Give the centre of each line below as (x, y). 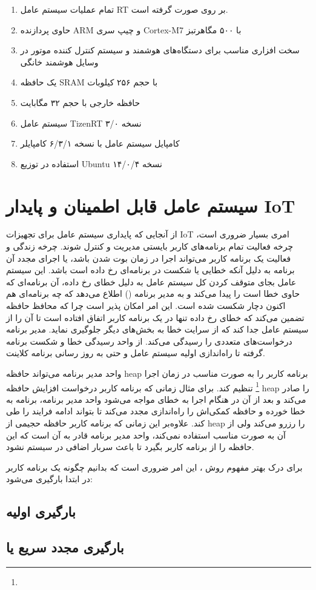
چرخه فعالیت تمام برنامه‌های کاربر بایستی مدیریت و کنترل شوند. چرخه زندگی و (150, 246)
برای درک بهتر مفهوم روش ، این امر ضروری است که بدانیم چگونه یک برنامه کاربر (154, 467)
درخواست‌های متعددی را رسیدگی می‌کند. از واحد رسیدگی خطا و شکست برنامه (149, 341)
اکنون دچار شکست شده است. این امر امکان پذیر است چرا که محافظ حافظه (146, 306)
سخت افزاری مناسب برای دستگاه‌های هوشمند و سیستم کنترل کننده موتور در (160, 50)
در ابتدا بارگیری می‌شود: (49, 479)
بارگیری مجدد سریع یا (65, 547)
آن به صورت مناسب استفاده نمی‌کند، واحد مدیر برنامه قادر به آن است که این (146, 435)
